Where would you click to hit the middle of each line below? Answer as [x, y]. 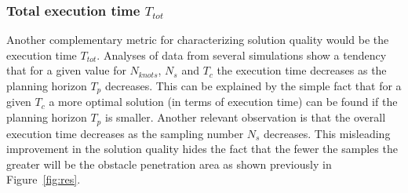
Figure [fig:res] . [44, 179]
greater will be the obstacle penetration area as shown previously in [169, 164]
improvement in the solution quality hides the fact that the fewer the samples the [202, 149]
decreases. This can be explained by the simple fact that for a [253, 86]
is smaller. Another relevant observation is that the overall [245, 117]
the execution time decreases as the [302, 70]
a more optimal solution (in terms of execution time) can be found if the [223, 102]
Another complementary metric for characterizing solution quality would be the [198, 40]
